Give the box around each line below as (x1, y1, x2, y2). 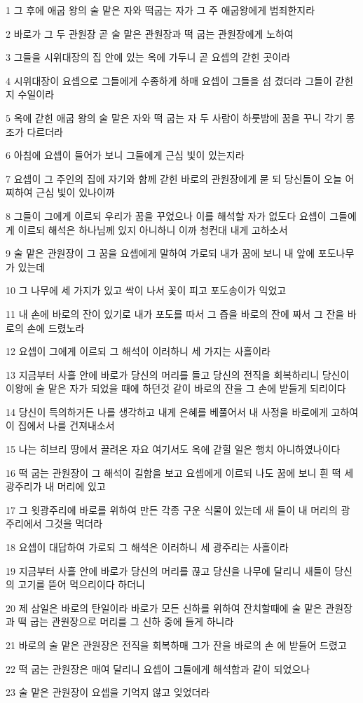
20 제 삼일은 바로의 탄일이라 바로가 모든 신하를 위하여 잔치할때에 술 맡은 (6, 600, 322, 615)
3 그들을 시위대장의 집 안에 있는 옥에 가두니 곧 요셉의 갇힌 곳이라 (6, 50, 291, 64)
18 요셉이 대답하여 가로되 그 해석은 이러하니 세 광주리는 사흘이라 (6, 540, 289, 555)
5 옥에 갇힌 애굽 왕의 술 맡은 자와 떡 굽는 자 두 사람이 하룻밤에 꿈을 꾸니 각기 (6, 110, 343, 125)
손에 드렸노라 (27, 320, 85, 335)
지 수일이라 (6, 87, 55, 102)
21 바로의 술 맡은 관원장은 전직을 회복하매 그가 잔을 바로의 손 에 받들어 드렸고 (6, 638, 347, 652)
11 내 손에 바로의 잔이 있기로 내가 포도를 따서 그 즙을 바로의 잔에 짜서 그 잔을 (6, 306, 345, 321)
